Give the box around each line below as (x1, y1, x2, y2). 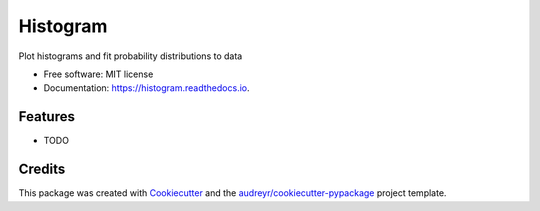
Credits (18, 161, 66, 178)
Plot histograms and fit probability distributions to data (18, 50, 243, 62)
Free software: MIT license (43, 68, 154, 80)
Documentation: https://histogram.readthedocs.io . (43, 82, 250, 94)
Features (18, 108, 75, 125)
